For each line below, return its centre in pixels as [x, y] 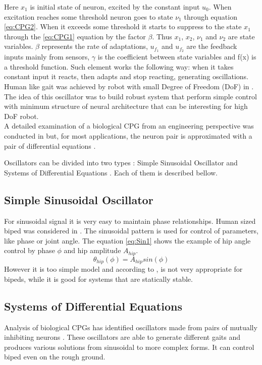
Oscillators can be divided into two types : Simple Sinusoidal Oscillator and [121, 163]
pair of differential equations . [50, 145]
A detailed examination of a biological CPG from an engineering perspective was [129, 126]
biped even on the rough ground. [55, 357]
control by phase [30, 250]
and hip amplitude [92, 250]
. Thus [162, 36]
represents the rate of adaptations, [95, 46]
